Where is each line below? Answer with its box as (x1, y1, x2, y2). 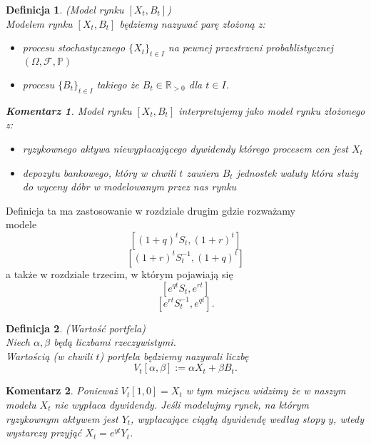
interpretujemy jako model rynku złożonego (178, 103, 365, 118)
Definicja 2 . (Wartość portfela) (6, 320, 146, 335)
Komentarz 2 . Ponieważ (6, 383, 118, 398)
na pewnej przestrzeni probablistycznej (168, 40, 334, 55)
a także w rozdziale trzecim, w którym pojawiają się (6, 266, 233, 281)
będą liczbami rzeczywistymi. (54, 334, 176, 349)
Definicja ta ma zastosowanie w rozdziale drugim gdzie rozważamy (6, 203, 296, 218)
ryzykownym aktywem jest (6, 411, 118, 426)
